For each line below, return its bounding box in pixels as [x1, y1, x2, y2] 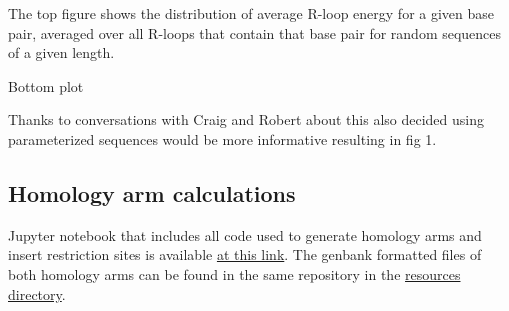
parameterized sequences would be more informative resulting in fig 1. [8, 128, 437, 149]
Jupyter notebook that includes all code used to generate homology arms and [8, 224, 482, 245]
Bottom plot [8, 75, 84, 96]
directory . [8, 283, 66, 304]
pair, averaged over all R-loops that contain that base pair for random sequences [8, 22, 502, 43]
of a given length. [8, 42, 115, 63]
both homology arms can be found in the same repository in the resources [8, 263, 461, 284]
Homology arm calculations [8, 177, 296, 208]
